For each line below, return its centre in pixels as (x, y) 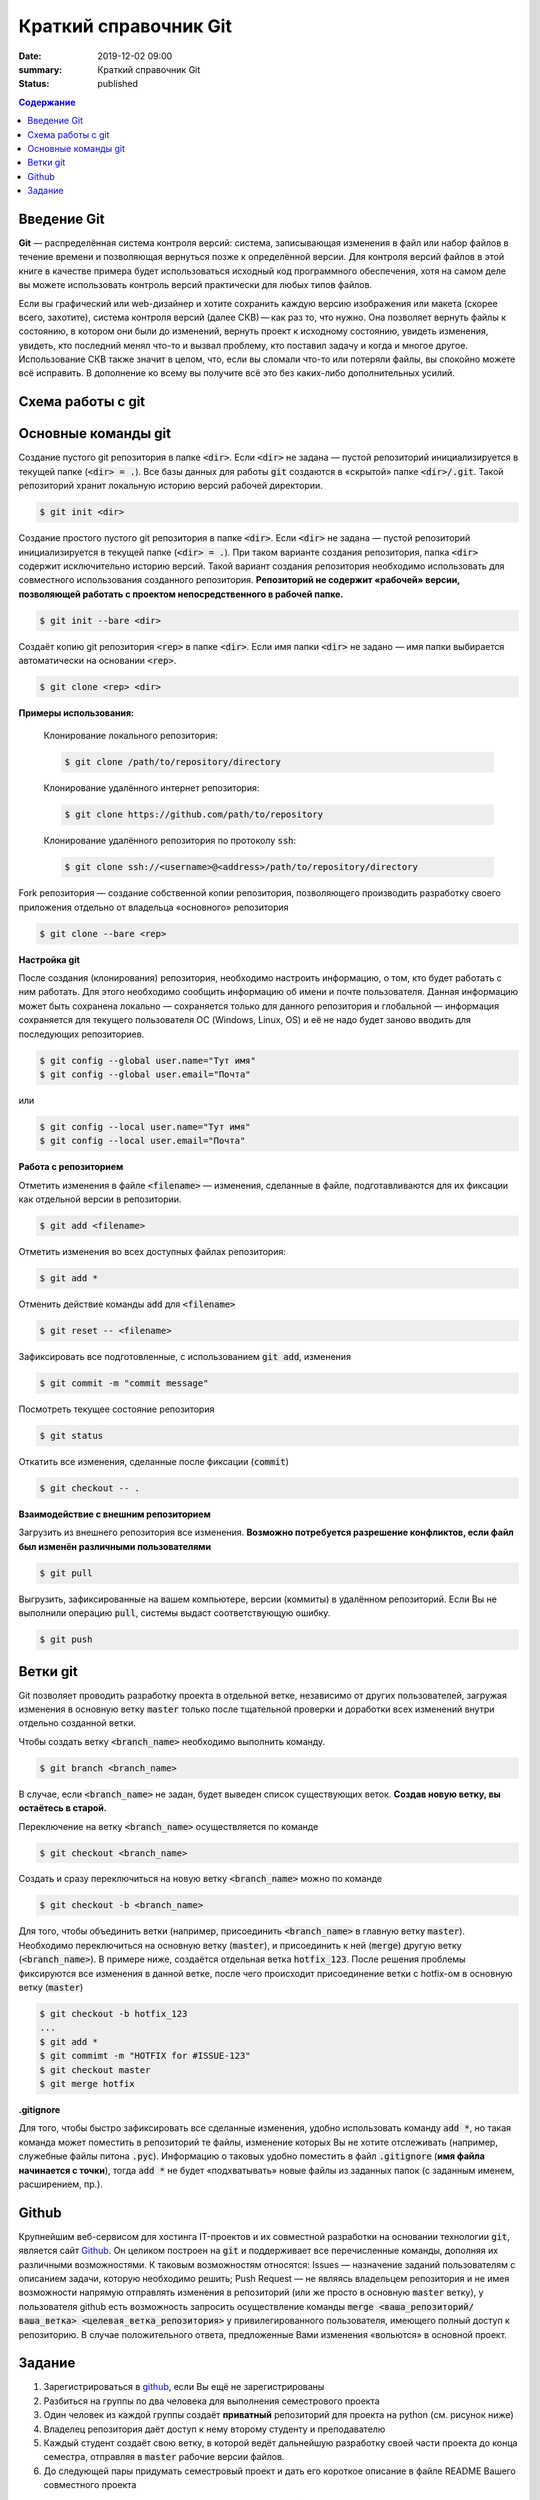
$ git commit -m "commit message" (124, 1383)
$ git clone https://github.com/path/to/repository (194, 814)
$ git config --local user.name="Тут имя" (145, 1126)
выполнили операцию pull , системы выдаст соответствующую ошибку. (174, 1613)
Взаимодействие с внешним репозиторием (115, 1514)
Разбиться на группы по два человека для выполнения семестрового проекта (211, 2401)
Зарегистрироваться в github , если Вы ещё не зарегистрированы (184, 2387)
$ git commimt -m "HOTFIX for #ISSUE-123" (145, 2056)
